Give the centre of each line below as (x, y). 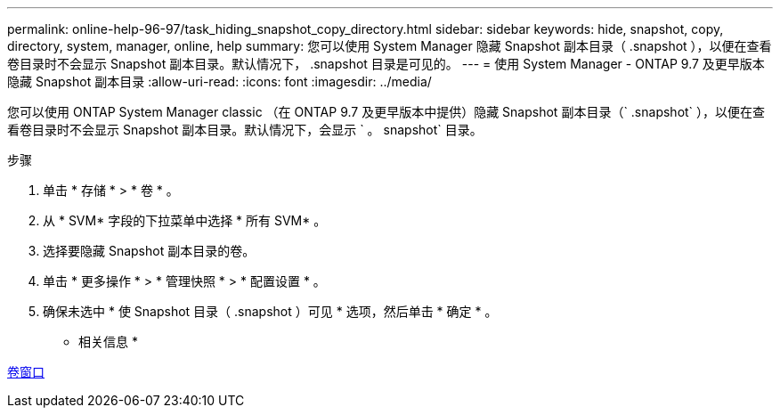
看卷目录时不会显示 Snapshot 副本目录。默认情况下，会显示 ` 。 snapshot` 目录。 (245, 130)
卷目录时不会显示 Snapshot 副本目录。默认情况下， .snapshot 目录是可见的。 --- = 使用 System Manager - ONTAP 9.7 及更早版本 (386, 64)
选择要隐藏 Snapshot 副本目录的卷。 (149, 251)
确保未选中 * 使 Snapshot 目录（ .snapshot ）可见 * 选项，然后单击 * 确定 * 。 (270, 311)
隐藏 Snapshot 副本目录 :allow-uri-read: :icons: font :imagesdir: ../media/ (219, 81)
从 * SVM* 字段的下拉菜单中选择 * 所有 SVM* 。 (185, 220)
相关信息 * (108, 342)
